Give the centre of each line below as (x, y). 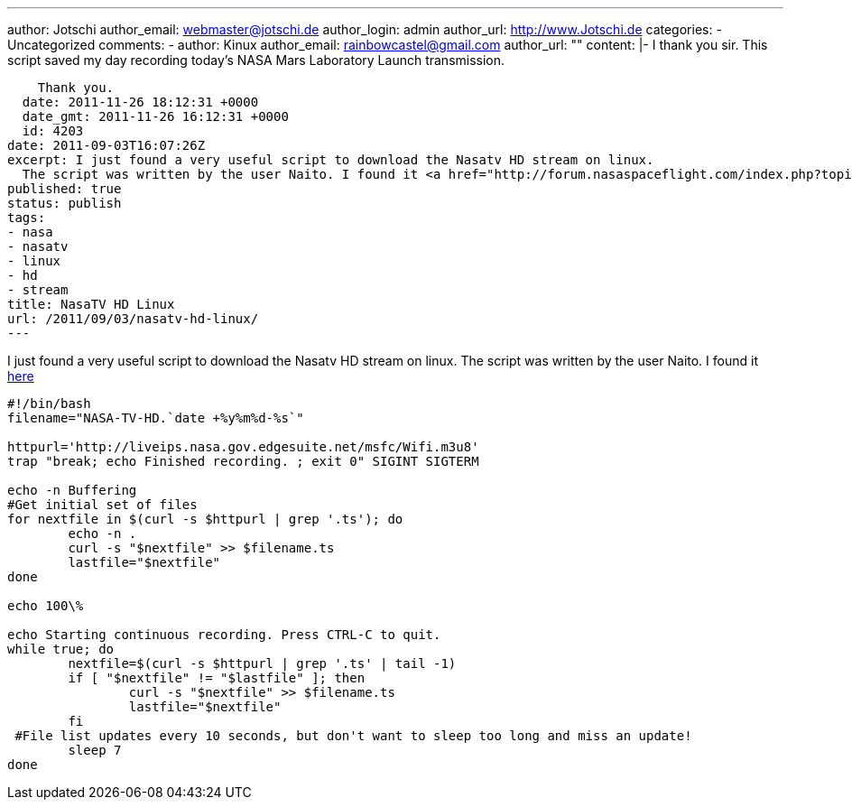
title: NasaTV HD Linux (91, 304)
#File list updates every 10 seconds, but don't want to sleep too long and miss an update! (353, 736)
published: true (65, 189)
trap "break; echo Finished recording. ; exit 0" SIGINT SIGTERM (243, 461)
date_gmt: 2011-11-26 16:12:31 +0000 (155, 116)
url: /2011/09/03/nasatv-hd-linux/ (133, 319)
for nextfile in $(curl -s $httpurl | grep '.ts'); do (205, 519)
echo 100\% (46, 606)
